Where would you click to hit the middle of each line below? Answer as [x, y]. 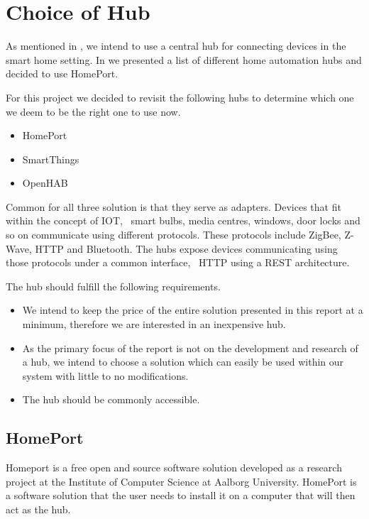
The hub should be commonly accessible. [111, 399]
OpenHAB [45, 183]
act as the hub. [38, 509]
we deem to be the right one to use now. [93, 111]
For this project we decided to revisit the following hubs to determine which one [180, 97]
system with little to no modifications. [105, 375]
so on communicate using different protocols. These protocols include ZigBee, [174, 235]
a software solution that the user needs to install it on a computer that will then [181, 495]
